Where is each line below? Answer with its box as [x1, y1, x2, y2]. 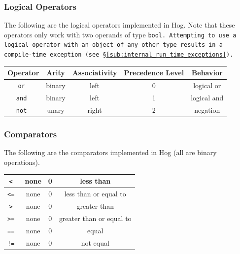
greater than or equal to [59, 213, 132, 223]
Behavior [191, 67, 223, 78]
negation [194, 104, 220, 115]
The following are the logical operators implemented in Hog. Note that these [4, 20, 235, 30]
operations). [4, 157, 40, 167]
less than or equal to [64, 188, 126, 198]
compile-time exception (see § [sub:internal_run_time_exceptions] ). [4, 51, 234, 59]
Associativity [72, 67, 117, 78]
